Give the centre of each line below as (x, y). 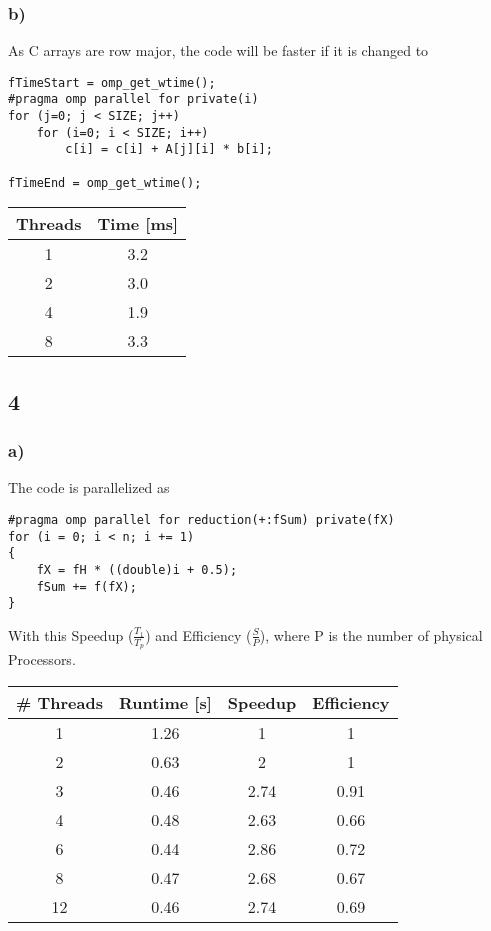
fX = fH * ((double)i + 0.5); (137, 569)
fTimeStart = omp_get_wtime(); (112, 82)
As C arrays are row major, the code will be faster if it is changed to (218, 50)
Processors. (42, 659)
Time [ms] (138, 224)
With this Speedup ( (71, 634)
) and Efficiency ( (198, 634)
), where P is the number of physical (371, 634)
